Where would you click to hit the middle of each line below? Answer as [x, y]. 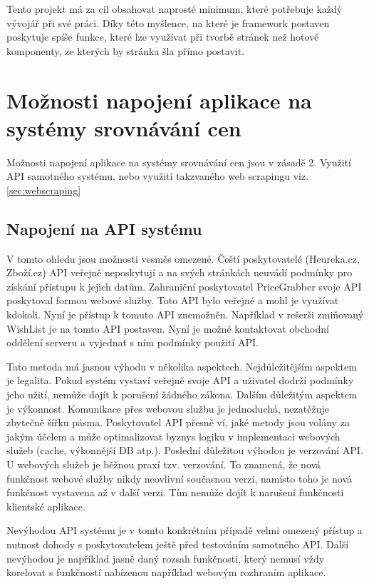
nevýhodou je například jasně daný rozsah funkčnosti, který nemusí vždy [166, 558]
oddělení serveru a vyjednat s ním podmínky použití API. [132, 342]
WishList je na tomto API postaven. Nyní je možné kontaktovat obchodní [168, 328]
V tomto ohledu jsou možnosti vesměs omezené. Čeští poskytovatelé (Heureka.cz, [183, 258]
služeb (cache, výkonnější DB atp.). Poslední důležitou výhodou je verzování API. [185, 450]
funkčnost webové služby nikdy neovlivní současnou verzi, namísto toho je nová [179, 478]
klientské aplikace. [46, 506]
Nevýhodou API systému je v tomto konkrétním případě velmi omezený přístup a [184, 530]
